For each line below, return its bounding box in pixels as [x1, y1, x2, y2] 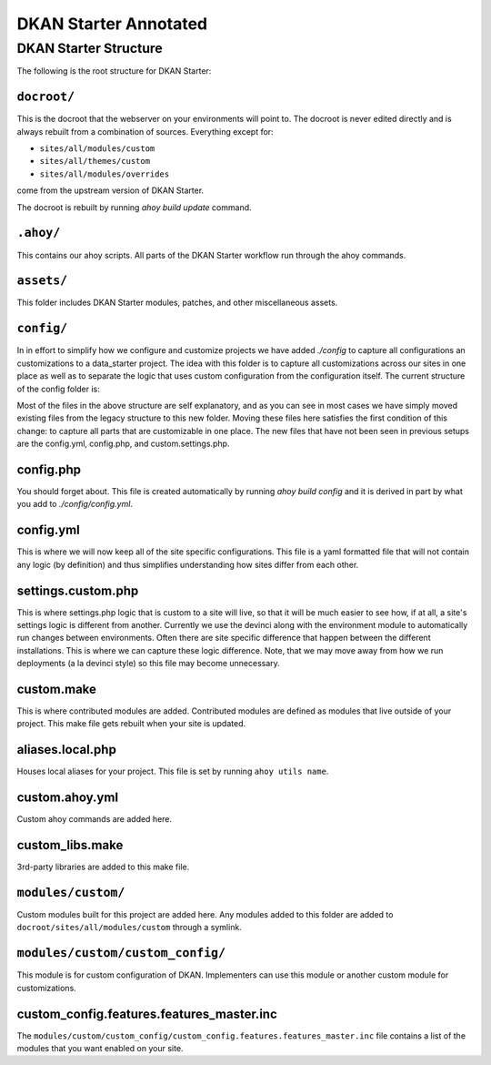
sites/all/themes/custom [39, 156, 150, 167]
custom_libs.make [16, 837, 124, 853]
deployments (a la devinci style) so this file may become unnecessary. [16, 658, 281, 669]
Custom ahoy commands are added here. [16, 814, 173, 825]
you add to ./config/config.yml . [16, 499, 134, 510]
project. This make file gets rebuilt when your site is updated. [16, 718, 245, 729]
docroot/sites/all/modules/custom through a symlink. [16, 922, 243, 933]
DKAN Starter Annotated [16, 14, 208, 34]
